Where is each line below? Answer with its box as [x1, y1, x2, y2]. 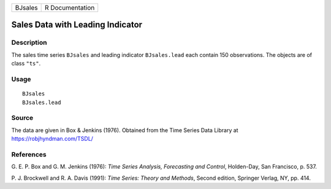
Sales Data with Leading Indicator [11, 20, 143, 30]
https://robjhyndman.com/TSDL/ [11, 135, 93, 143]
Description [11, 39, 47, 47]
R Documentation [44, 4, 95, 12]
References [11, 150, 47, 158]
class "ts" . [11, 60, 41, 67]
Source [11, 114, 34, 122]
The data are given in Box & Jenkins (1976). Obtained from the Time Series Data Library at [11, 126, 238, 134]
